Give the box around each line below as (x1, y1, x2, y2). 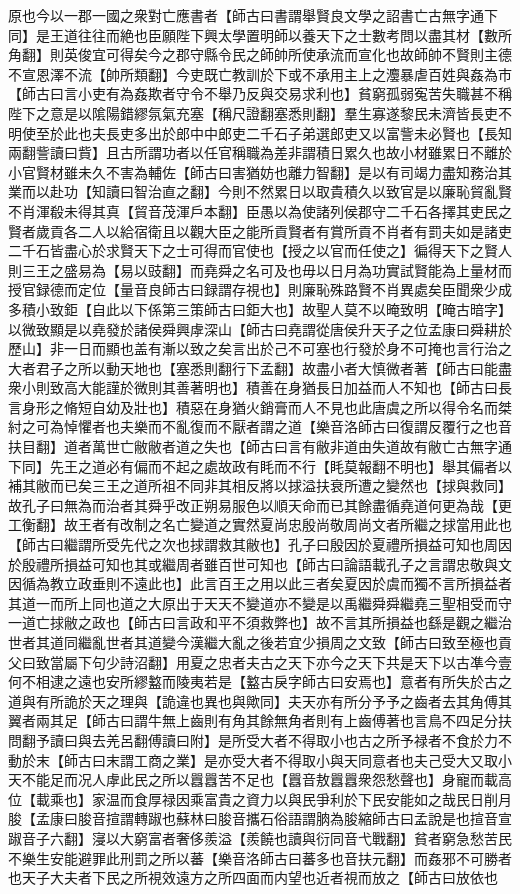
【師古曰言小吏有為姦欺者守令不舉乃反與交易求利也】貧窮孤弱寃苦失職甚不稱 (8, 83, 512, 104)
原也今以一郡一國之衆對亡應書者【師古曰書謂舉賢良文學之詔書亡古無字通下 (8, 5, 498, 25)
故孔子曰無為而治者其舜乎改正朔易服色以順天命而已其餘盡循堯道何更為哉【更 (8, 494, 512, 515)
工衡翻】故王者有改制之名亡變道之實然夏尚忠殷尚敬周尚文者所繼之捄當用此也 (8, 514, 512, 535)
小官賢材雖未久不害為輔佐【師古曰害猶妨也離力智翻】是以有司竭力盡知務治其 (8, 161, 512, 182)
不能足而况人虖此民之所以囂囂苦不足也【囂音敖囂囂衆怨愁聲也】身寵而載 (21, 769, 498, 790)
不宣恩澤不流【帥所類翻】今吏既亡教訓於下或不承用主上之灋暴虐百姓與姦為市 (8, 63, 512, 84)
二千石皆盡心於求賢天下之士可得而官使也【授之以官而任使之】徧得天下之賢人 (8, 240, 512, 261)
